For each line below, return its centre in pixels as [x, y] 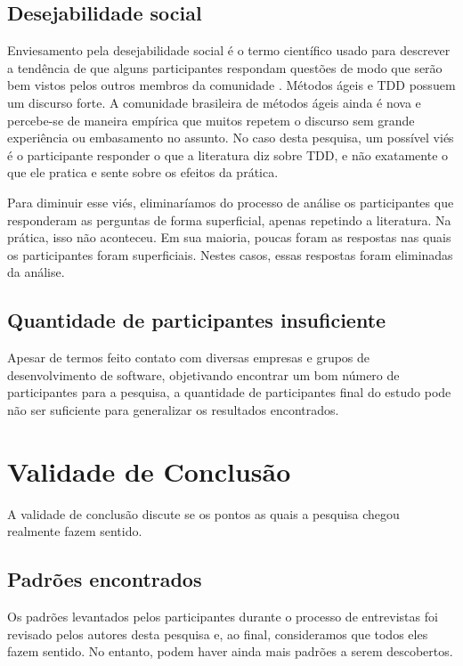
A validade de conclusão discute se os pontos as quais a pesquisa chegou [203, 513]
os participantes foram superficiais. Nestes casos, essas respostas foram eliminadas [230, 254]
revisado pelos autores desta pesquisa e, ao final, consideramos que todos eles [218, 634]
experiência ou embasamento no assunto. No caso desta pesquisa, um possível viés [231, 138]
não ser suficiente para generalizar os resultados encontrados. [173, 409]
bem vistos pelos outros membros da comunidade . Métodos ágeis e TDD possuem [231, 85]
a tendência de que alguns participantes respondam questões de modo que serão [225, 67]
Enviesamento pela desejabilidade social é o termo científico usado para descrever [229, 50]
